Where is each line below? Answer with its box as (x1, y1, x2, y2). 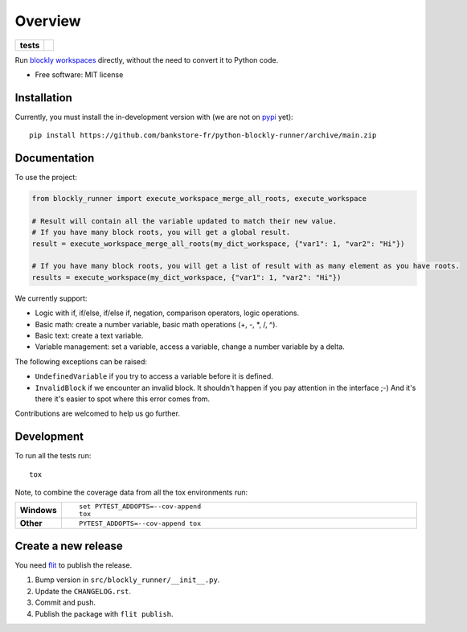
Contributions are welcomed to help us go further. (14, 408, 181, 418)
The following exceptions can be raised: (14, 356, 148, 366)
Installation (14, 91, 72, 105)
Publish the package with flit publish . (35, 609, 174, 618)
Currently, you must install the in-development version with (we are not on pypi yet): (14, 112, 293, 121)
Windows (19, 505, 57, 516)
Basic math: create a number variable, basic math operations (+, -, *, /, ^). (35, 319, 277, 329)
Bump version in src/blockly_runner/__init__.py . (35, 575, 220, 585)
